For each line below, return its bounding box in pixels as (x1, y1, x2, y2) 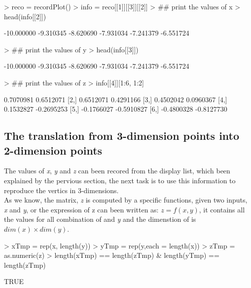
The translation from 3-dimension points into (4, 128, 240, 143)
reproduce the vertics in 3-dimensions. (4, 185, 119, 195)
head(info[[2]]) (4, 11, 46, 21)
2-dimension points (4, 142, 103, 158)
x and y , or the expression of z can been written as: (4, 204, 159, 214)
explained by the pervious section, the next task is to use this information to (4, 175, 236, 185)
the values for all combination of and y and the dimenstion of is (4, 214, 196, 224)
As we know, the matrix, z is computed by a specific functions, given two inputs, (4, 195, 248, 205)
